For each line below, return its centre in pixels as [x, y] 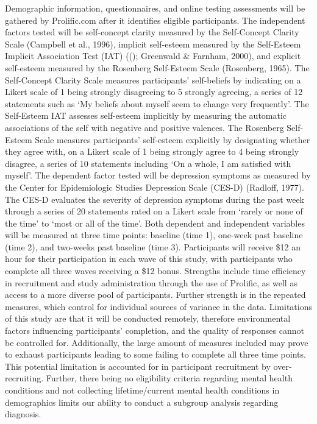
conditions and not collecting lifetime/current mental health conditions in [142, 390]
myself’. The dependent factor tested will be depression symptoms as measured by [158, 175]
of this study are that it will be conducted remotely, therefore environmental [148, 318]
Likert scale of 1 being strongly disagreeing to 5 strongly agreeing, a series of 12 [154, 92]
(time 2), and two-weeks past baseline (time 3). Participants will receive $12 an [153, 246]
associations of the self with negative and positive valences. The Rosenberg [144, 127]
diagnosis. [23, 414]
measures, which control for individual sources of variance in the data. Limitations [159, 306]
